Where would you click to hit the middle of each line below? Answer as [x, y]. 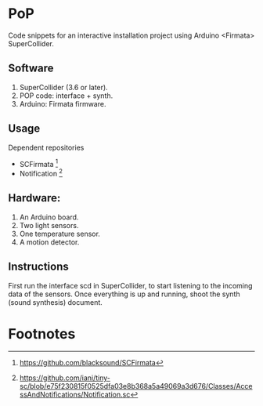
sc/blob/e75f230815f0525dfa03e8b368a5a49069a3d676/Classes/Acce [136, 386]
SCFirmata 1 [39, 163]
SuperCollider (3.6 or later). [63, 87]
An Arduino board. [49, 217]
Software [31, 69]
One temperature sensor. [59, 234]
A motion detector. [49, 242]
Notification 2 [41, 173]
